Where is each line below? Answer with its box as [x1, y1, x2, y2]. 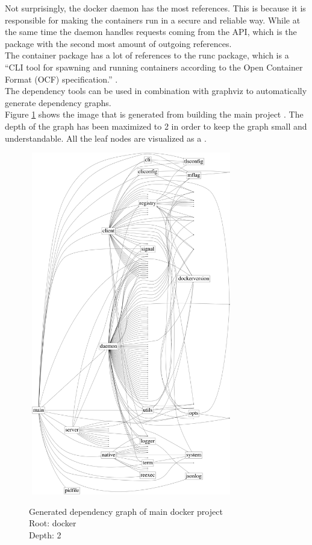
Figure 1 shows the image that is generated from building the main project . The [5, 108, 304, 121]
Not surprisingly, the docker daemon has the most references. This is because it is [5, 2, 306, 14]
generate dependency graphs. [5, 96, 111, 109]
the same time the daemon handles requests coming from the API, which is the [5, 25, 297, 38]
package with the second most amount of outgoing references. [5, 37, 232, 49]
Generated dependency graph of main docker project [29, 505, 223, 517]
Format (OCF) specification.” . [5, 72, 118, 85]
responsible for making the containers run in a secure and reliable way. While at [5, 13, 301, 26]
